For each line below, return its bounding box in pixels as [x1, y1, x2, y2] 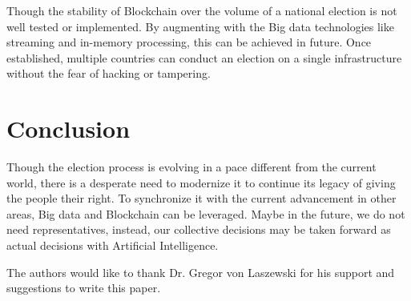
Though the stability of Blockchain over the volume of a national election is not [6, 2, 397, 18]
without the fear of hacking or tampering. [6, 65, 211, 82]
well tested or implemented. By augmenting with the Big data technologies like [6, 18, 394, 34]
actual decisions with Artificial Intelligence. [6, 237, 219, 254]
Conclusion [6, 112, 131, 145]
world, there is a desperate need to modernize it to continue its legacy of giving [6, 174, 396, 191]
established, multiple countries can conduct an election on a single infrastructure [6, 49, 402, 66]
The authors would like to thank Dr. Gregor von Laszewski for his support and [6, 263, 395, 280]
